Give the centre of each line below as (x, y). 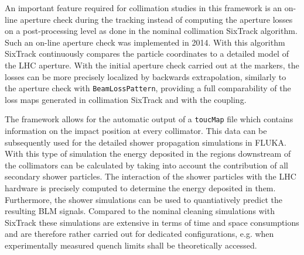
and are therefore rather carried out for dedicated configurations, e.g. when (139, 234)
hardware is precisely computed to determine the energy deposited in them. (140, 188)
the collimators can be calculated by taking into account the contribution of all (146, 165)
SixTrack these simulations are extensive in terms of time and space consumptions (152, 222)
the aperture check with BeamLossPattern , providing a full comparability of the (148, 88)
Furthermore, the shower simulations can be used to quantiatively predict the (144, 199)
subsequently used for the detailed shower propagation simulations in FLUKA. (146, 142)
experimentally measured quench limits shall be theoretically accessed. (131, 245)
